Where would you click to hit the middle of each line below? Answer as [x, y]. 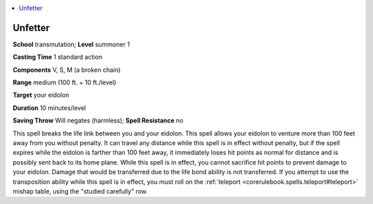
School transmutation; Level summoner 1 [71, 44]
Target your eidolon [41, 95]
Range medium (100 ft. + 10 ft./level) [65, 82]
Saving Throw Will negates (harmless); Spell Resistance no [98, 120]
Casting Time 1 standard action [58, 57]
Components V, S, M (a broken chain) [67, 70]
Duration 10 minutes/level [49, 108]
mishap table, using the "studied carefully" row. [80, 191]
